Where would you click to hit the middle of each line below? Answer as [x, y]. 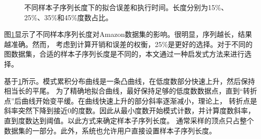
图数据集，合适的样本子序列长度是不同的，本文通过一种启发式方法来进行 [124, 54]
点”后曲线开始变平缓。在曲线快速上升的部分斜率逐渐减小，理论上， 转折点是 [131, 100]
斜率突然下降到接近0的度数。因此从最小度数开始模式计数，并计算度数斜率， [129, 110]
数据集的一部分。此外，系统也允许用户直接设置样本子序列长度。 [110, 130]
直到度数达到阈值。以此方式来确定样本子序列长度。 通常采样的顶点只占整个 [129, 120]
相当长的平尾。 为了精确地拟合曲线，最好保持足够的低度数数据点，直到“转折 [131, 91]
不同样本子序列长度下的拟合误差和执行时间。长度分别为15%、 [126, 7]
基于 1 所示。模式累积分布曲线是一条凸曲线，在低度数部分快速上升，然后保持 [129, 81]
